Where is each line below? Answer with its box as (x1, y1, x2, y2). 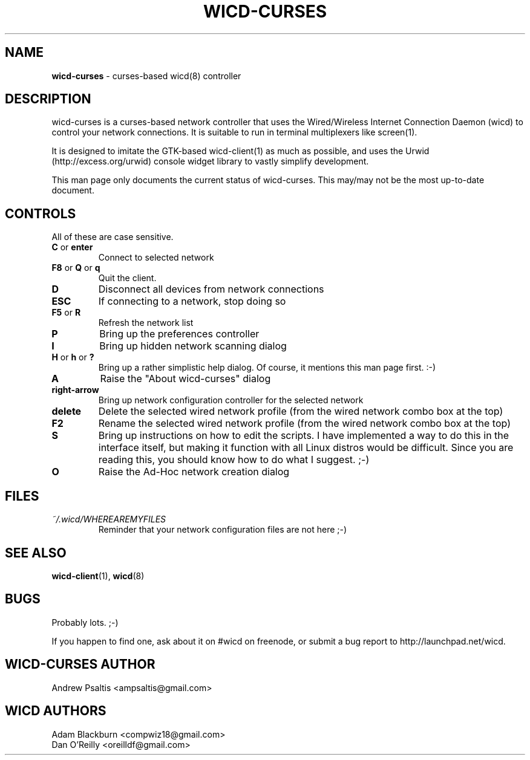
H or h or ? (51, 352, 94, 363)
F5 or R (51, 307, 81, 318)
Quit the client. (98, 273, 157, 284)
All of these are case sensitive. (51, 232, 174, 242)
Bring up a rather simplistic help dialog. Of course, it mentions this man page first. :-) (98, 362, 436, 373)
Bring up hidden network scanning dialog (99, 340, 287, 352)
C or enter (51, 242, 93, 253)
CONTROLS (5, 206, 76, 221)
